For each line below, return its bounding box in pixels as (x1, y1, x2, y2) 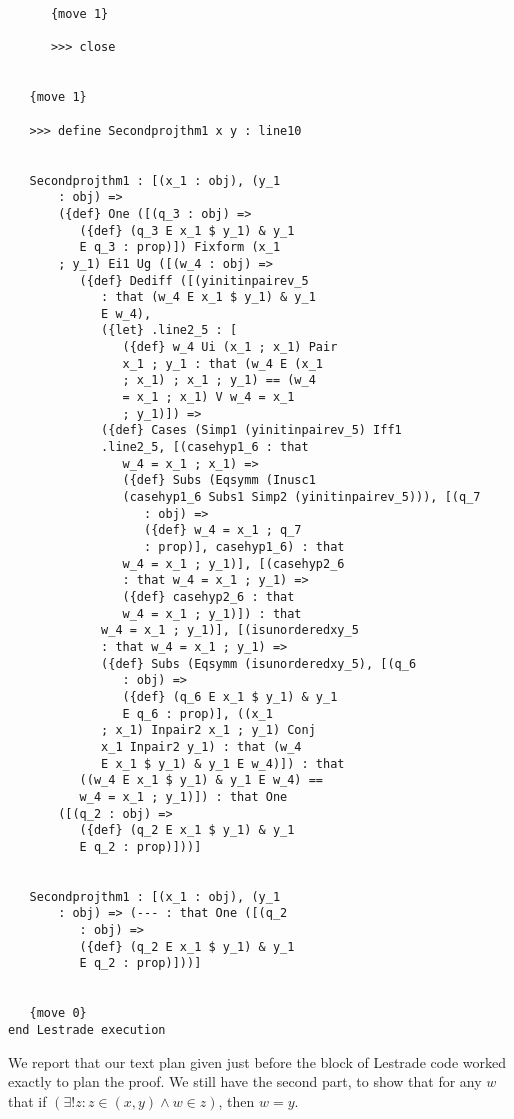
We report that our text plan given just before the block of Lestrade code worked (8, 1051, 506, 1072)
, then (218, 1090, 255, 1111)
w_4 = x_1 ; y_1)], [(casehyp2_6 (122, 556, 345, 571)
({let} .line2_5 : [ (101, 323, 238, 338)
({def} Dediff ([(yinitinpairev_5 (79, 273, 309, 288)
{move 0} (29, 1006, 87, 1021)
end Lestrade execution (8, 1023, 166, 1038)
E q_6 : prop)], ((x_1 (122, 706, 273, 721)
